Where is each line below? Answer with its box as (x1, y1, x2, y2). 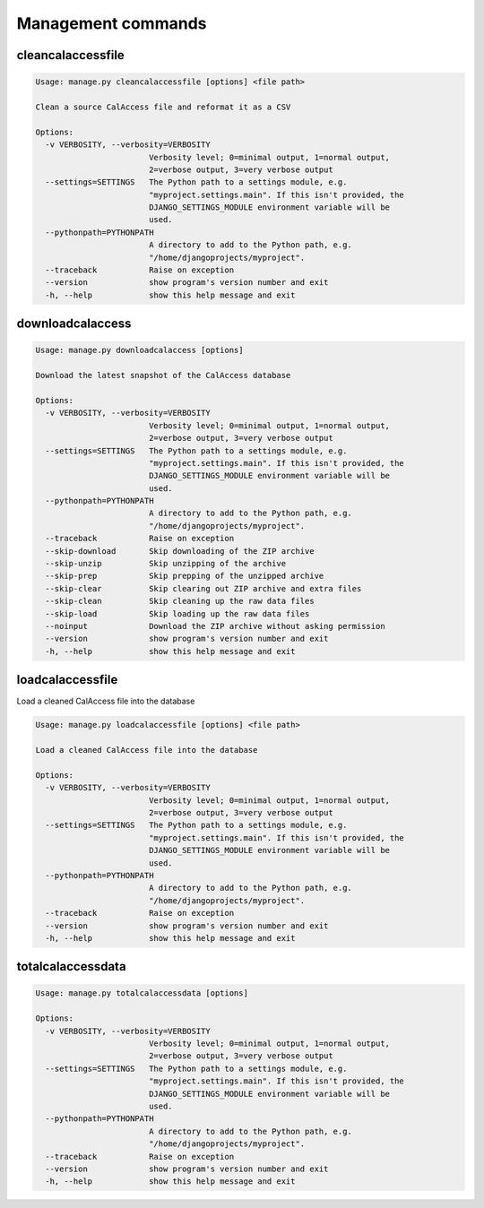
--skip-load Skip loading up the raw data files (45, 608, 310, 618)
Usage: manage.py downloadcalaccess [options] (35, 345, 244, 356)
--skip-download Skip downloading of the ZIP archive (45, 546, 315, 556)
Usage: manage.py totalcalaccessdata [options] (35, 988, 248, 998)
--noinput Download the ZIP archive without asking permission (45, 621, 385, 631)
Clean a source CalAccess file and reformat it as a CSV (35, 101, 291, 112)
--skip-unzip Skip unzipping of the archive (45, 558, 287, 569)
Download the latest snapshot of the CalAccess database (35, 370, 291, 381)
